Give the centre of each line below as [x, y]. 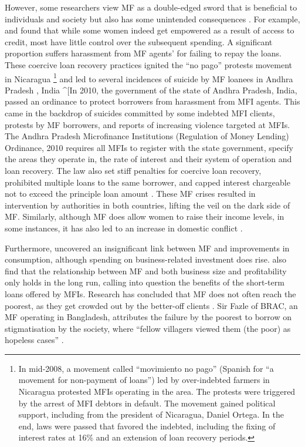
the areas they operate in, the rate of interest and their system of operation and [148, 159]
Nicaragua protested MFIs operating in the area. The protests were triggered [157, 391]
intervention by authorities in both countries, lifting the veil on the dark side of [148, 205]
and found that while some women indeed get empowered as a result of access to [150, 30]
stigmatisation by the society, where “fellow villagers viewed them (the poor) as [148, 328]
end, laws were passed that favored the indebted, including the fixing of [147, 426]
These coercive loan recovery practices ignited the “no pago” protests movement [149, 64]
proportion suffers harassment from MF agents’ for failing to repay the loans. [143, 53]
